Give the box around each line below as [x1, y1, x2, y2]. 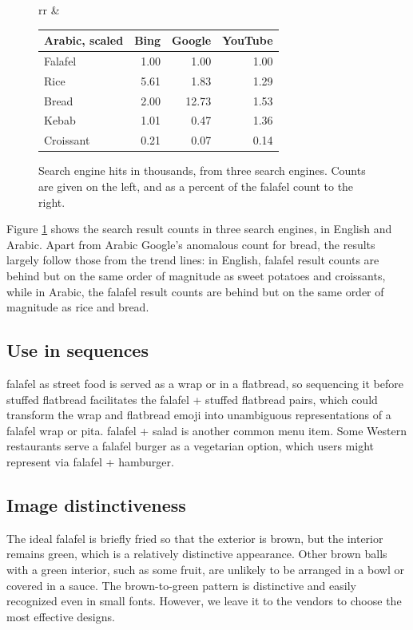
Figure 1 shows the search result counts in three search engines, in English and [6, 220, 392, 237]
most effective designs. [6, 608, 115, 624]
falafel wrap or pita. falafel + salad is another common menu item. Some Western [6, 422, 407, 438]
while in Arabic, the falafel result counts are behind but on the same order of [6, 283, 384, 299]
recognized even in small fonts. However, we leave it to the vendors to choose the [6, 592, 402, 609]
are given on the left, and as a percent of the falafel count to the [38, 178, 354, 194]
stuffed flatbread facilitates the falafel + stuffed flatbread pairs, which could [6, 390, 378, 407]
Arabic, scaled [44, 32, 124, 49]
